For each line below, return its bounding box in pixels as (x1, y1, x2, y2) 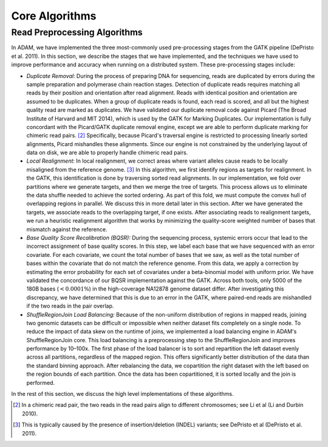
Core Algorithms (11, 9, 97, 23)
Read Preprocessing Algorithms (11, 27, 143, 38)
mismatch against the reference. (26, 225, 108, 233)
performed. (26, 379, 55, 386)
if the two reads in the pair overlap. (26, 302, 114, 310)
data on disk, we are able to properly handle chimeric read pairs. (26, 149, 188, 157)
